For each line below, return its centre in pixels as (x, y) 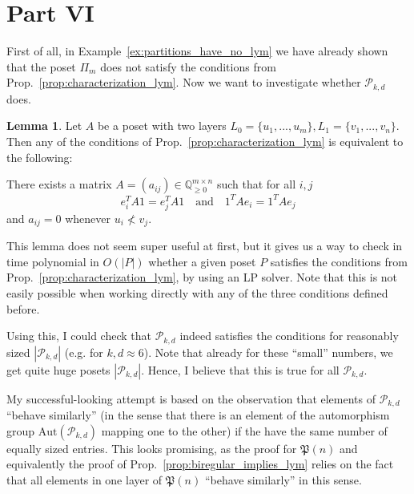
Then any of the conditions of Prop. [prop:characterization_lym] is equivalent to (205, 141)
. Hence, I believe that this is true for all (240, 369)
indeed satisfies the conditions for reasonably (289, 336)
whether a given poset (202, 261)
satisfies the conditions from (339, 261)
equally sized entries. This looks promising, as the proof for (152, 448)
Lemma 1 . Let (44, 126)
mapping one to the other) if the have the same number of (244, 430)
